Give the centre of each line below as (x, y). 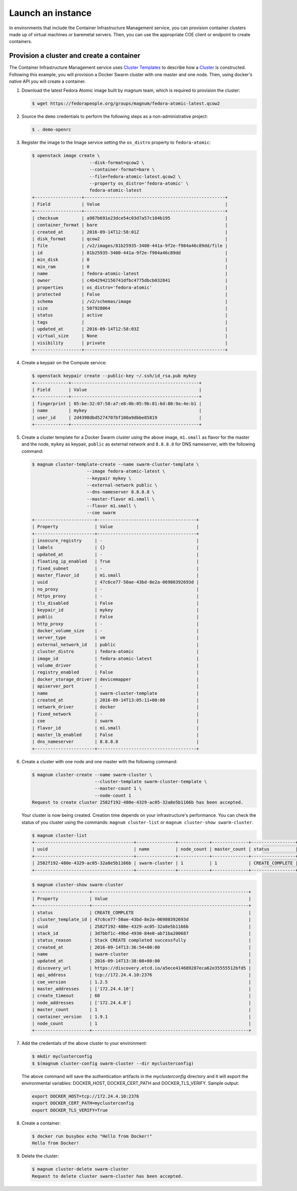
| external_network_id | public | (116, 645)
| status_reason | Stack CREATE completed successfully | (142, 940)
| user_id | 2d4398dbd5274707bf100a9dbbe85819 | (117, 417)
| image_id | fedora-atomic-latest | (116, 658)
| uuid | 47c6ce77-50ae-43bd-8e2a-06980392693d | (116, 582)
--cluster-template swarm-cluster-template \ (151, 782)
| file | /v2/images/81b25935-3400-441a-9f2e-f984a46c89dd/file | (130, 246)
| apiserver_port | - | (116, 686)
